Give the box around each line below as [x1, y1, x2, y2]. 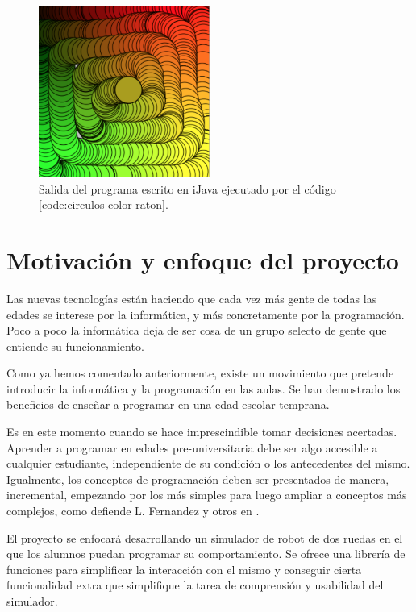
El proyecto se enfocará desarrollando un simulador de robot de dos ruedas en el [6, 529, 403, 546]
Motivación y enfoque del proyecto [6, 243, 399, 276]
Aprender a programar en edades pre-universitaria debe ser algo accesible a [6, 439, 378, 456]
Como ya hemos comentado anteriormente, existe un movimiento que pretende [6, 364, 394, 381]
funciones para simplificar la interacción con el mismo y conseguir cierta [6, 560, 362, 577]
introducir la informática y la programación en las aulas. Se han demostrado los [6, 380, 401, 397]
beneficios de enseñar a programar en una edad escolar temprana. [6, 396, 330, 413]
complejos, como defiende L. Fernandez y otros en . [6, 502, 260, 519]
